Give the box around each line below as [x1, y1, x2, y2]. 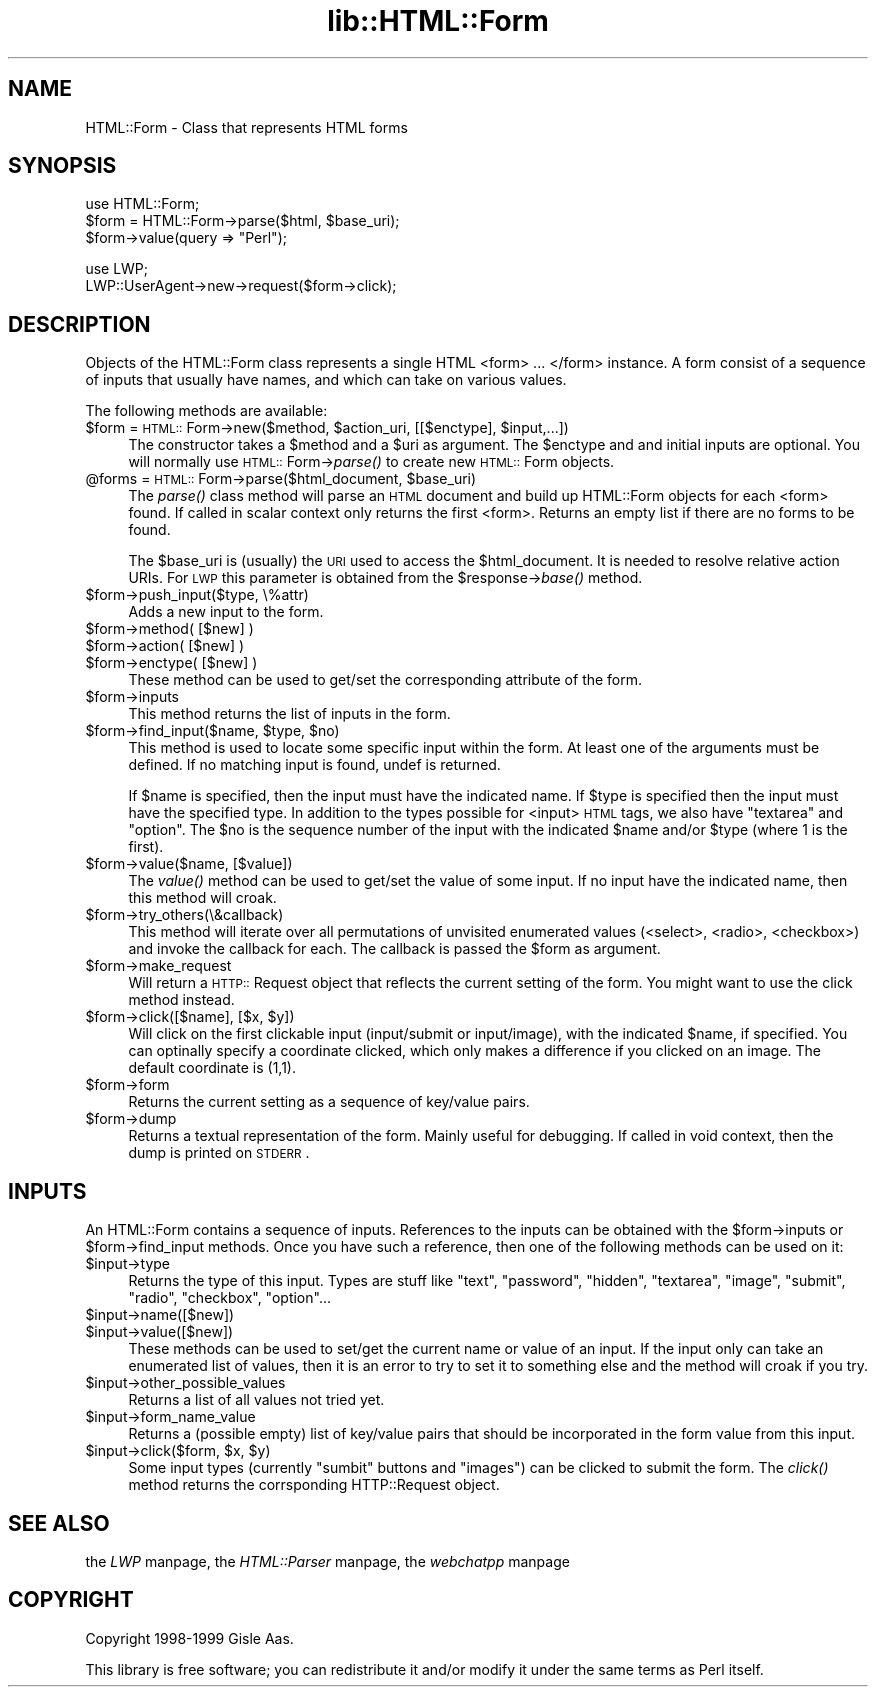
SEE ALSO [8, 1510, 110, 1536]
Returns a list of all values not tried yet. [128, 1391, 385, 1409]
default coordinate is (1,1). [128, 1059, 296, 1077]
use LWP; [85, 260, 149, 278]
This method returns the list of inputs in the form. [128, 705, 451, 723]
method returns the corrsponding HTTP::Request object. [128, 1476, 500, 1494]
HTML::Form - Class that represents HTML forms [85, 118, 408, 136]
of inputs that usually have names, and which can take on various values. [85, 371, 567, 389]
